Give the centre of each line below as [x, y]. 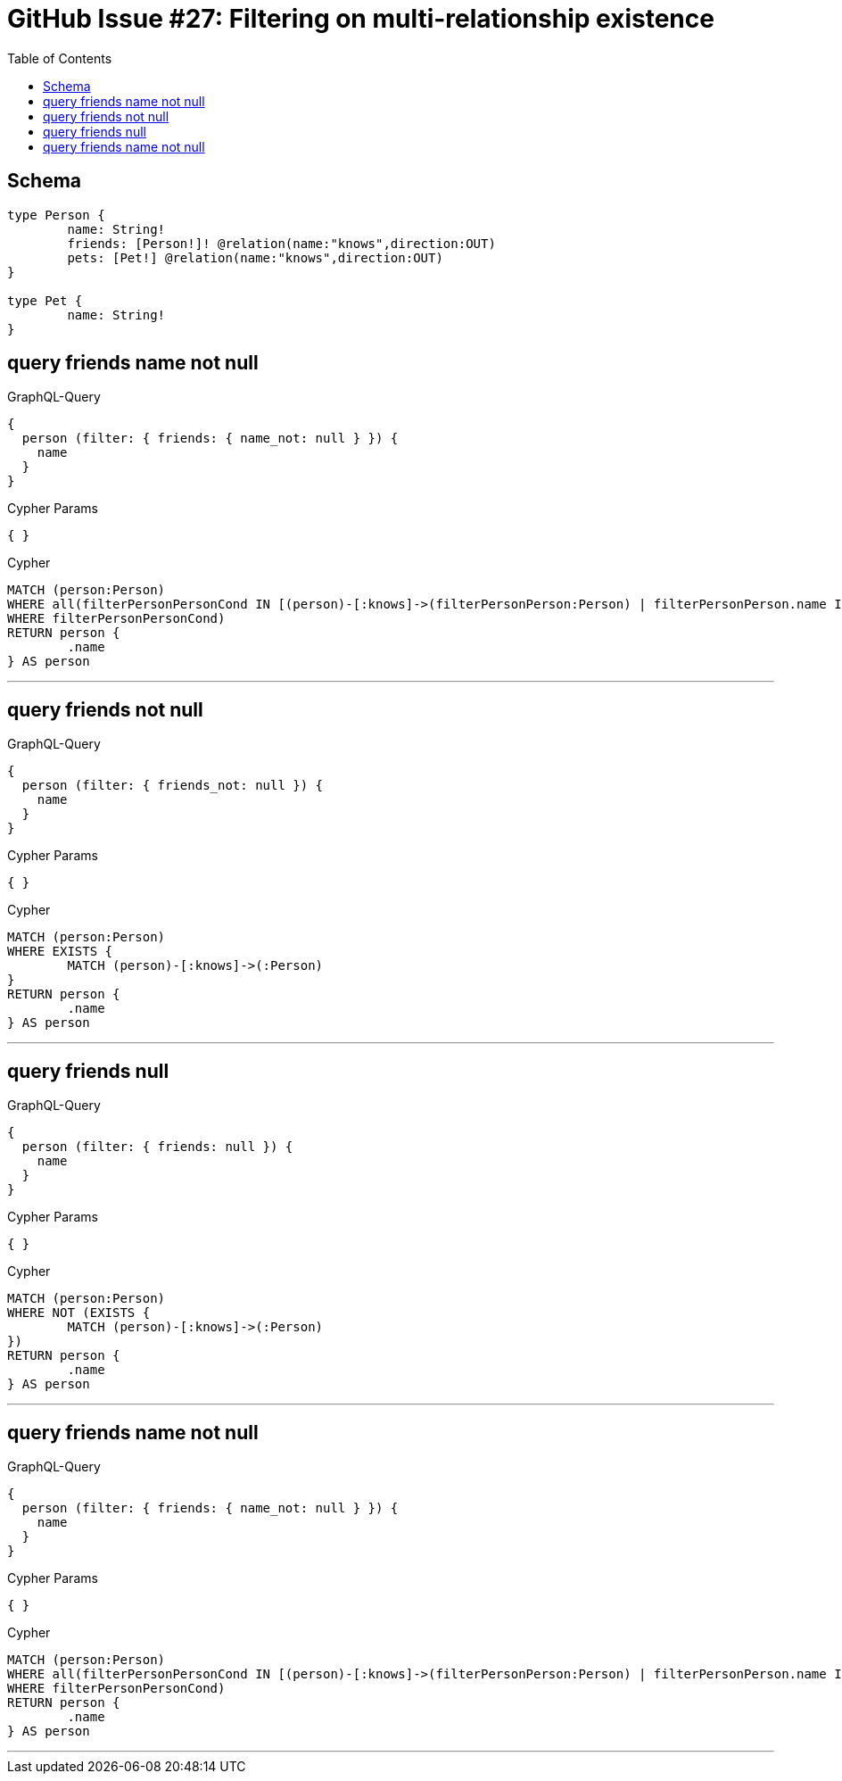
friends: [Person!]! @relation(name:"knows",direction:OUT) [281, 243]
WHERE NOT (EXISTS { [79, 1313]
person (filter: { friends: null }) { [157, 1147]
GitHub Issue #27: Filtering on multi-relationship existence [361, 19]
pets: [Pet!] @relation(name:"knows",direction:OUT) [255, 257]
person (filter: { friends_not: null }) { [173, 786]
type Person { [56, 215]
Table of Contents [60, 58]
